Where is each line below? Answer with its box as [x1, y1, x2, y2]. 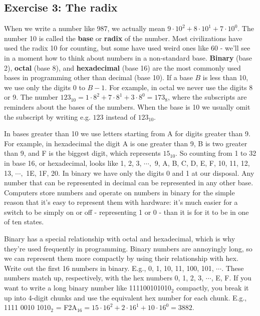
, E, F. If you [211, 272, 251, 283]
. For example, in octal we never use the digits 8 [105, 82, 253, 92]
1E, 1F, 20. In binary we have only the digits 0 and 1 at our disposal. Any [26, 167, 254, 178]
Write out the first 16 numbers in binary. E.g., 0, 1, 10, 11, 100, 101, [4, 262, 214, 273]
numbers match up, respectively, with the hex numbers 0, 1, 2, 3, [4, 272, 204, 283]
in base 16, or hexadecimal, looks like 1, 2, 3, [4, 157, 142, 168]
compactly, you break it [176, 282, 249, 293]
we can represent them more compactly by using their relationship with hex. [4, 253, 238, 263]
